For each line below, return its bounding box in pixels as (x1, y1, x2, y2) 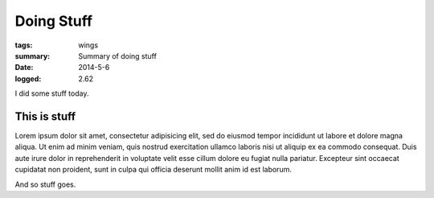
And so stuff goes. (14, 179, 76, 189)
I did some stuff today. (14, 89, 89, 98)
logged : (14, 73, 42, 84)
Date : (14, 63, 34, 72)
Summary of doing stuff (78, 51, 157, 60)
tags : (14, 40, 33, 50)
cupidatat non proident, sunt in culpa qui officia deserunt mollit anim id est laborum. (14, 165, 293, 175)
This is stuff (14, 109, 76, 123)
